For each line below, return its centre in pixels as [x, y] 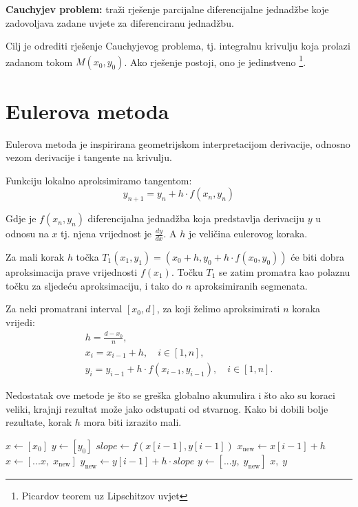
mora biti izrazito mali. [133, 422]
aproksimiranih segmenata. [251, 285]
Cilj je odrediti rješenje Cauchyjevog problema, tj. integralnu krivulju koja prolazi [178, 46]
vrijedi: [20, 322]
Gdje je [21, 218]
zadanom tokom [39, 62]
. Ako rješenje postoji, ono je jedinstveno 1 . [215, 61]
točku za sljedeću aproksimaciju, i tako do [94, 285]
